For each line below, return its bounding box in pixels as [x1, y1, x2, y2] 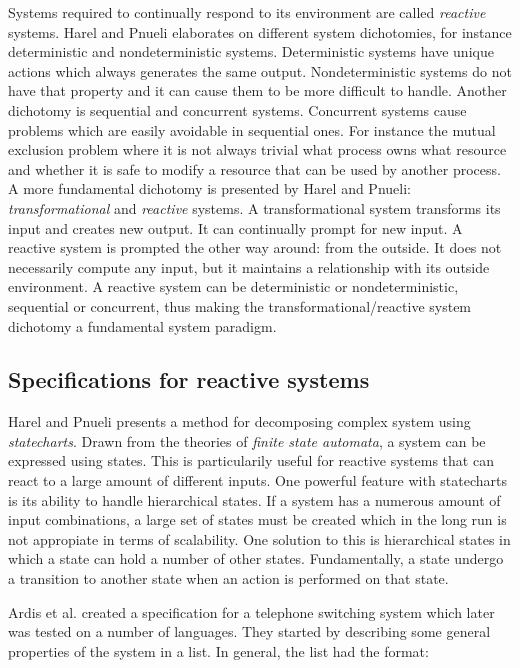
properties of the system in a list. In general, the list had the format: [8, 640, 429, 661]
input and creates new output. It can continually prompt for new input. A [8, 217, 463, 238]
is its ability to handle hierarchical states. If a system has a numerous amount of [8, 489, 501, 510]
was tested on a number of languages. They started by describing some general [8, 621, 491, 642]
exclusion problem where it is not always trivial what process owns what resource [8, 139, 507, 160]
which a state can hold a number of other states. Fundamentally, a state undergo [8, 548, 504, 569]
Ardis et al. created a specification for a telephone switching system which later [8, 601, 495, 622]
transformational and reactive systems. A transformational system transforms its [8, 197, 501, 218]
